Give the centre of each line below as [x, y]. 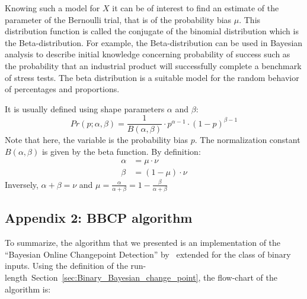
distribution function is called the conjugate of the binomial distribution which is [152, 31]
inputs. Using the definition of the [66, 266]
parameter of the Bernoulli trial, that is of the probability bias [118, 19]
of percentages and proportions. [62, 89]
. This [250, 19]
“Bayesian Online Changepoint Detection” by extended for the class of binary [148, 254]
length [16, 277]
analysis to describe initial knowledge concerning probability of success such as [148, 54]
